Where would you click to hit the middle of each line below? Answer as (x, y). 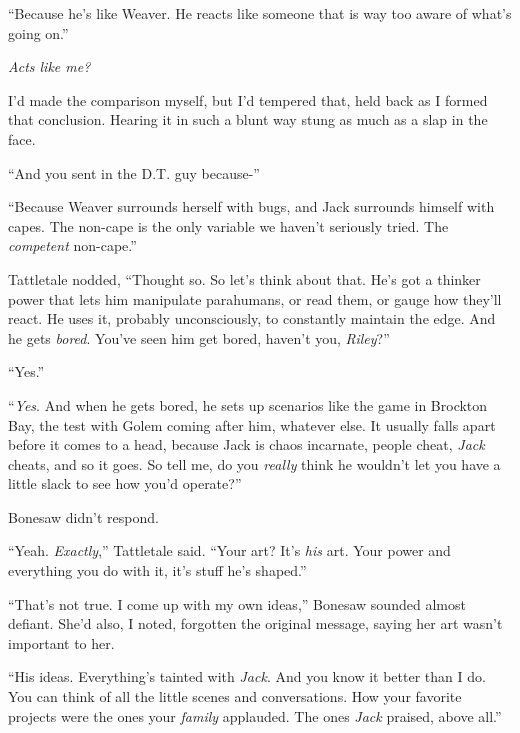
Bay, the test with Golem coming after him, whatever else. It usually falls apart (252, 424)
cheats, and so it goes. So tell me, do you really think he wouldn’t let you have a (254, 463)
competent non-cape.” (72, 245)
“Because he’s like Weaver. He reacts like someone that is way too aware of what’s (260, 13)
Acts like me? (49, 66)
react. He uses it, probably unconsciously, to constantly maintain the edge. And (252, 318)
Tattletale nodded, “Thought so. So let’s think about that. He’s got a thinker (244, 278)
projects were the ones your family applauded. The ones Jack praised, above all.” (255, 715)
